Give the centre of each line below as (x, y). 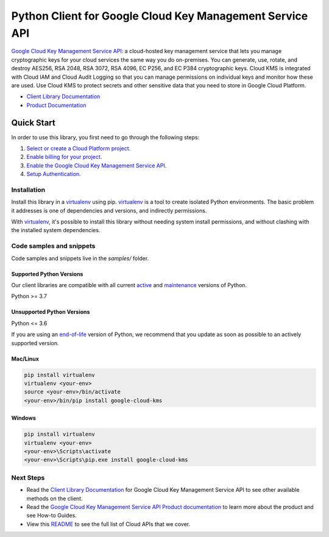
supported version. (35, 343)
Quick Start (33, 122)
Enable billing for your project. (64, 157)
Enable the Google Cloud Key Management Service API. (97, 166)
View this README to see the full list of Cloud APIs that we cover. (108, 524)
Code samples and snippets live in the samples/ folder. (80, 258)
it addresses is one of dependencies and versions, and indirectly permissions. (109, 210)
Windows (23, 418)
